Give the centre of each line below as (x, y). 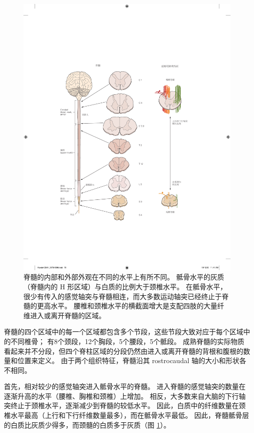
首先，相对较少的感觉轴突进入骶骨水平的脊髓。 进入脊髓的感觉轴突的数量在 (125, 386)
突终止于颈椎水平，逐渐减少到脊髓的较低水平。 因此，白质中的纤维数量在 (121, 405)
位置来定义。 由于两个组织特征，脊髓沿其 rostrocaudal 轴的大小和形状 (128, 360)
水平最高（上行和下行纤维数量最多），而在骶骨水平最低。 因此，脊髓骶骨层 (130, 415)
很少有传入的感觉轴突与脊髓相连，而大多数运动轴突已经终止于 (123, 296)
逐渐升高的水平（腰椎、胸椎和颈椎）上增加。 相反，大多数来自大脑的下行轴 (125, 396)
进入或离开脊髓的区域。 (68, 315)
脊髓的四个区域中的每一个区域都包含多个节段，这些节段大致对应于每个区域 (124, 332)
